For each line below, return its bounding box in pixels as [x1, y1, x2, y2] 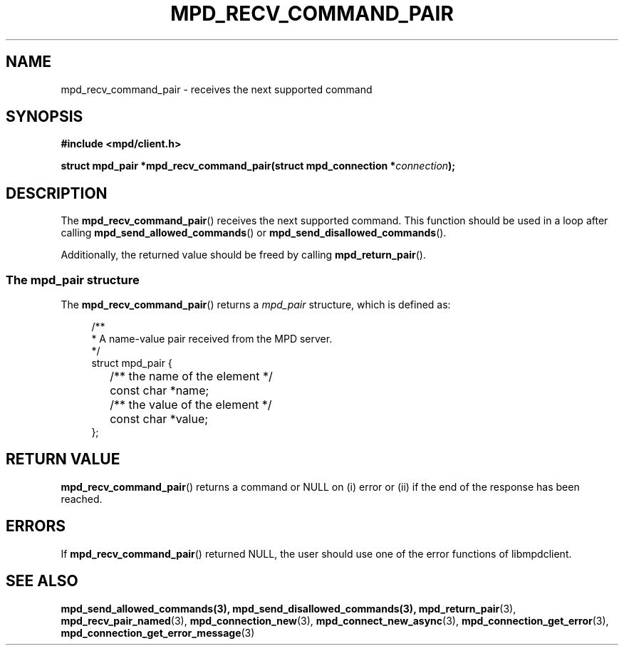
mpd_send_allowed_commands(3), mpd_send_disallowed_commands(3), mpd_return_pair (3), [61, 602, 516, 615]
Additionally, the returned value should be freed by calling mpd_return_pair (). [61, 249, 426, 261]
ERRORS [6, 517, 66, 536]
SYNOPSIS [6, 108, 83, 126]
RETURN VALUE [6, 450, 120, 469]
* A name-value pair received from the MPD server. [91, 333, 333, 345]
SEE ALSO [6, 572, 78, 590]
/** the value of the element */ [110, 397, 272, 412]
